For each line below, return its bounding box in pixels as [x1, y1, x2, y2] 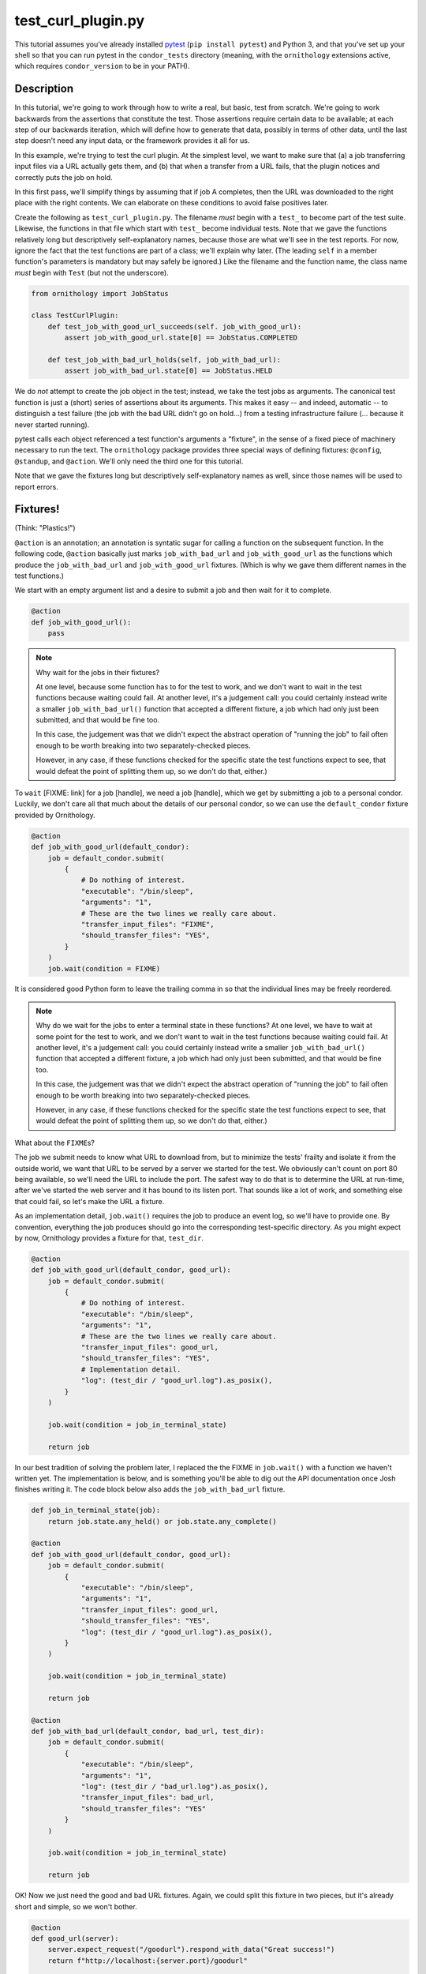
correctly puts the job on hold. [14, 172, 114, 182]
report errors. [14, 482, 58, 491]
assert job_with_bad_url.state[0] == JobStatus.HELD [64, 366, 273, 375]
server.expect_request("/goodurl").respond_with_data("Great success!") [47, 1945, 335, 1954]
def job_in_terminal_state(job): [31, 1506, 161, 1515]
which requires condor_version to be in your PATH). [14, 62, 190, 71]
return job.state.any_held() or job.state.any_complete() [47, 1517, 277, 1526]
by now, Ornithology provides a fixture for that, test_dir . [14, 1233, 204, 1243]
